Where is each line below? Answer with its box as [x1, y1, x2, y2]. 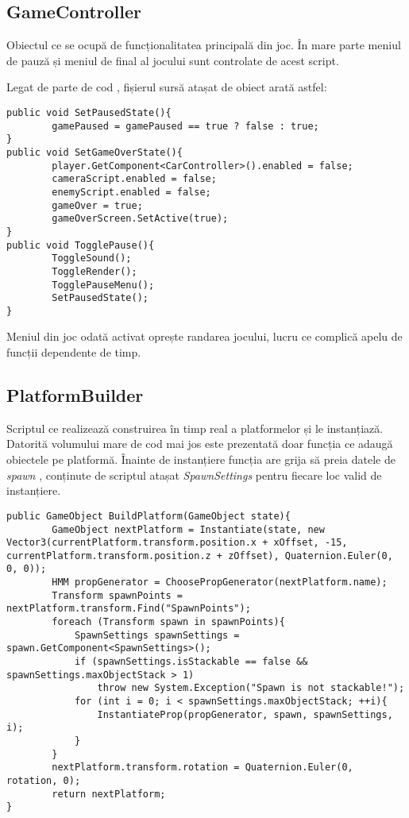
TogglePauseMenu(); [52, 279, 155, 291]
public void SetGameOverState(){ [6, 146, 183, 158]
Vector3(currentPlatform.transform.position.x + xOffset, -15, [6, 537, 348, 549]
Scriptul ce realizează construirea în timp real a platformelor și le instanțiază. [6, 419, 384, 436]
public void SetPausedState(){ [6, 106, 172, 118]
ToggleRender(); [52, 265, 137, 277]
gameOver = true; [52, 199, 143, 211]
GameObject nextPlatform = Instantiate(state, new [52, 523, 325, 535]
